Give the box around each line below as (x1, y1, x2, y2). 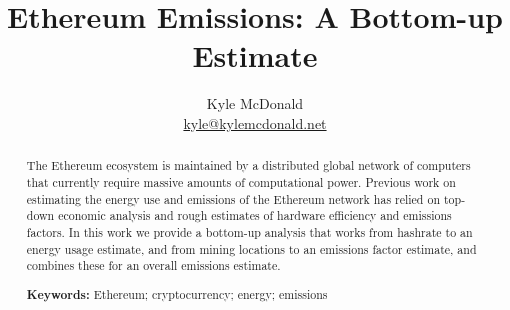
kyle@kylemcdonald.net (183, 112, 327, 133)
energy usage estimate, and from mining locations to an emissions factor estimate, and (26, 240, 477, 257)
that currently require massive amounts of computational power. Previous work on (26, 173, 456, 190)
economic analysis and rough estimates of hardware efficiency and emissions (58, 207, 452, 224)
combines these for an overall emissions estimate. (26, 257, 281, 274)
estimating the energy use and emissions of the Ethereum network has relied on (26, 190, 440, 207)
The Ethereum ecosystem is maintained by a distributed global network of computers (26, 157, 471, 174)
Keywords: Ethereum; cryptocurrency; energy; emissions (26, 285, 328, 303)
